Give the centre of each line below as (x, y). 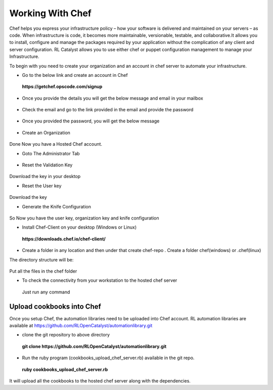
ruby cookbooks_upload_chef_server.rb (65, 369)
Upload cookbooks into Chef (55, 306)
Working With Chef (51, 13)
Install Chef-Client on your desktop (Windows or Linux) (79, 227)
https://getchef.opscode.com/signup (62, 86)
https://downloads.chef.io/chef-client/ (64, 239)
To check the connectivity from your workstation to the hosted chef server (100, 280)
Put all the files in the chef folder (43, 271)
